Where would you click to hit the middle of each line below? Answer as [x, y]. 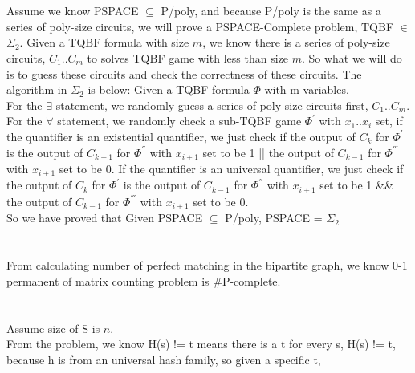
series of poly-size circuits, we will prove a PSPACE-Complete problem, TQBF [200, 26]
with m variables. [307, 89]
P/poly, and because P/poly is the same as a [271, 11]
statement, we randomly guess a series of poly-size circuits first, [212, 105]
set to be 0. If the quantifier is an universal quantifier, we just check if [231, 168]
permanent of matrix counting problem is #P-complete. [144, 280]
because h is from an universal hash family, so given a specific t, [164, 359]
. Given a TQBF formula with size [104, 42]
